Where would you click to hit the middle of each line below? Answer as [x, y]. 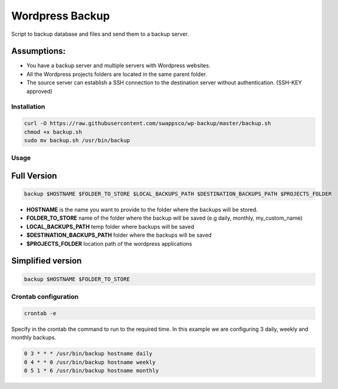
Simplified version [47, 261]
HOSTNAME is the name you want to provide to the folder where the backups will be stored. [142, 210]
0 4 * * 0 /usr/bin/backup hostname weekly [90, 362]
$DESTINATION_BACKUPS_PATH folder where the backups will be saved [119, 235]
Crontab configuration [45, 297]
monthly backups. [34, 337]
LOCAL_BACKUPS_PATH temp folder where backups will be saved [110, 226]
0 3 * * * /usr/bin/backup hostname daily [88, 354]
